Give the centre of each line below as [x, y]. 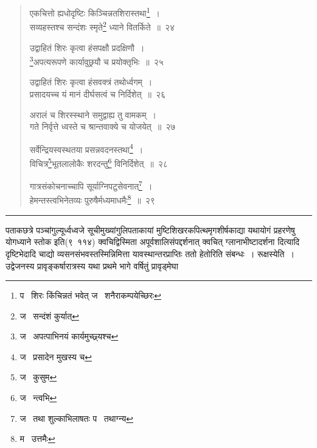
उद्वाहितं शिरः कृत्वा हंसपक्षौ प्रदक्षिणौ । [87, 47]
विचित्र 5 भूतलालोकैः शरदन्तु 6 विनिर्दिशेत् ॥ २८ [99, 162]
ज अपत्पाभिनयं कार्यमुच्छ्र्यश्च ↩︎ [69, 336]
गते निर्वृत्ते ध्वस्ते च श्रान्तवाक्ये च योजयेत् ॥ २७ [103, 126]
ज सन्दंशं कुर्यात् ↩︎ [49, 315]
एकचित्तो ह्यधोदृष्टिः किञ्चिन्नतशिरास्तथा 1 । [95, 12]
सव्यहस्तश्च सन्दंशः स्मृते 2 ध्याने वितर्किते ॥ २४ [102, 26]
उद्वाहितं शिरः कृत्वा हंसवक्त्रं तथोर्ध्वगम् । [91, 82]
